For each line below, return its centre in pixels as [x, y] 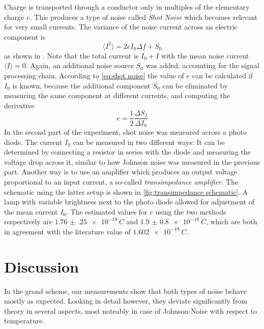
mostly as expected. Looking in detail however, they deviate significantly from [126, 301]
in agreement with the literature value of [67, 231]
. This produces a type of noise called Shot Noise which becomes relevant [144, 17]
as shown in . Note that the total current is [71, 55]
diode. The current [33, 142]
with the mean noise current [205, 55]
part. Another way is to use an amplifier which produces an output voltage [121, 172]
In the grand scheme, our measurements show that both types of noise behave [125, 291]
